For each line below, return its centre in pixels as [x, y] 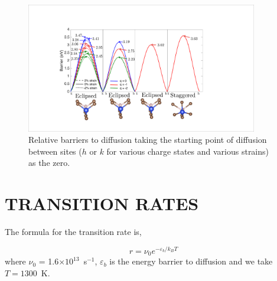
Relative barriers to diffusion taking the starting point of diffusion [148, 140]
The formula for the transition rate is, [73, 232]
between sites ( [55, 151]
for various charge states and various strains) [188, 151]
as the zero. [49, 163]
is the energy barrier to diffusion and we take [191, 261]
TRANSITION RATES [102, 203]
